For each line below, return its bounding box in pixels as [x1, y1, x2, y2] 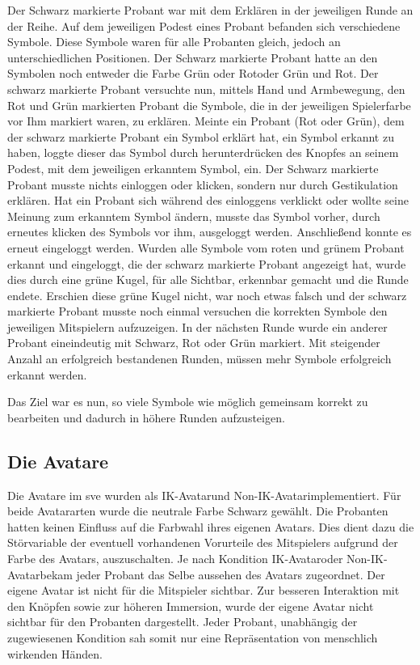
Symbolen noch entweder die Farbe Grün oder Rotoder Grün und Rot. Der [7, 65, 379, 82]
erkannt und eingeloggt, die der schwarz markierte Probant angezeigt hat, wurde [7, 255, 406, 272]
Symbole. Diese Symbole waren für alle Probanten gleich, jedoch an [7, 33, 341, 50]
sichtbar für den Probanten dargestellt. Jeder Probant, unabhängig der [7, 613, 358, 630]
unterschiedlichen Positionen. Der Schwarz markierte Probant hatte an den [7, 49, 378, 66]
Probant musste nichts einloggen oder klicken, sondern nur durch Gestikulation [7, 176, 398, 193]
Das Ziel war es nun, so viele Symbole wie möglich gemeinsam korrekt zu [7, 393, 368, 410]
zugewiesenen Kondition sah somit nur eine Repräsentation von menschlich [7, 629, 378, 646]
